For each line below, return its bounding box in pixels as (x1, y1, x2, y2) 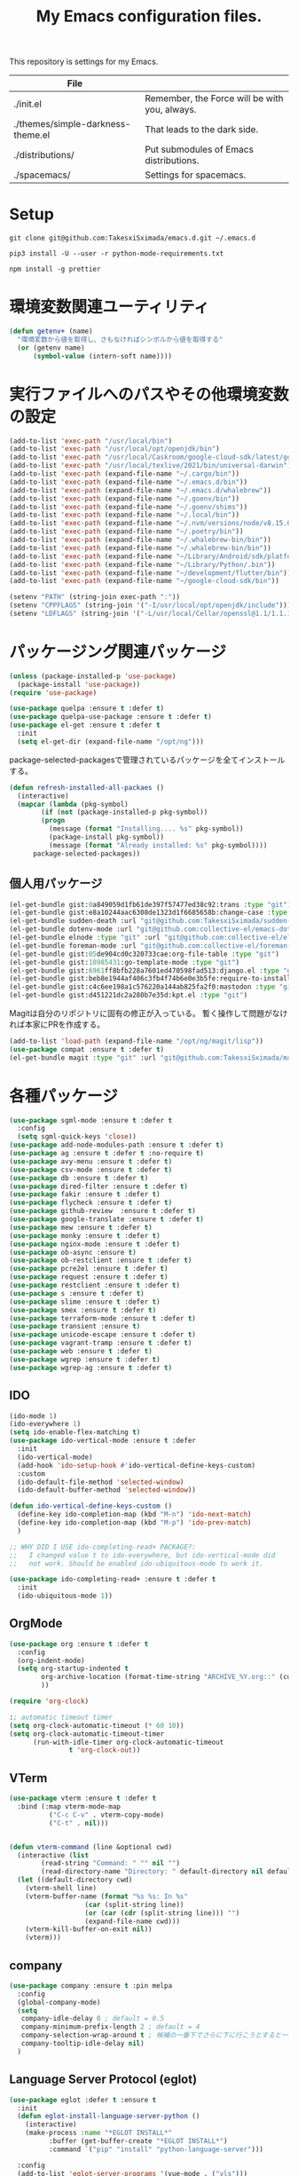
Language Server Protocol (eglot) (9, 2072, 198, 2087)
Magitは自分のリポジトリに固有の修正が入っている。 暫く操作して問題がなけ (9, 1008, 288, 1018)
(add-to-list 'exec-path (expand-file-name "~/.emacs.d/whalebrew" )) (9, 485, 272, 494)
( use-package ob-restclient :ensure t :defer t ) (9, 1256, 192, 1265)
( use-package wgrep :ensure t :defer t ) (9, 1355, 161, 1364)
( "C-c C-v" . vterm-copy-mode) (48, 1810, 165, 1819)
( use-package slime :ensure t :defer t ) (9, 1297, 161, 1306)
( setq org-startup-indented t (17, 1664, 129, 1674)
